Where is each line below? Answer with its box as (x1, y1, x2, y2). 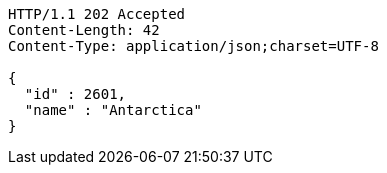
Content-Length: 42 (8, 22, 160, 38)
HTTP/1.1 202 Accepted (8, 6, 186, 22)
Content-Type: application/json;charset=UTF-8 (8, 38, 379, 54)
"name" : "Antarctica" (24, 102, 202, 118)
